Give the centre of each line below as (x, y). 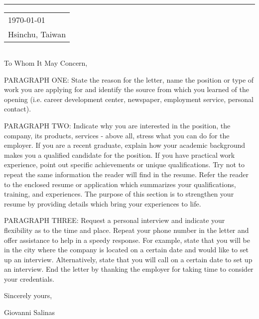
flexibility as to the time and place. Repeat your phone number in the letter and (127, 230)
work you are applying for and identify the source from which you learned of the (127, 89)
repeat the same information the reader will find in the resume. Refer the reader (127, 174)
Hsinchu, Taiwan (37, 34)
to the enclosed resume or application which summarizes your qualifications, (120, 184)
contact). (18, 109)
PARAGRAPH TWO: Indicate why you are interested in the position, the (117, 125)
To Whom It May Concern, (46, 63)
